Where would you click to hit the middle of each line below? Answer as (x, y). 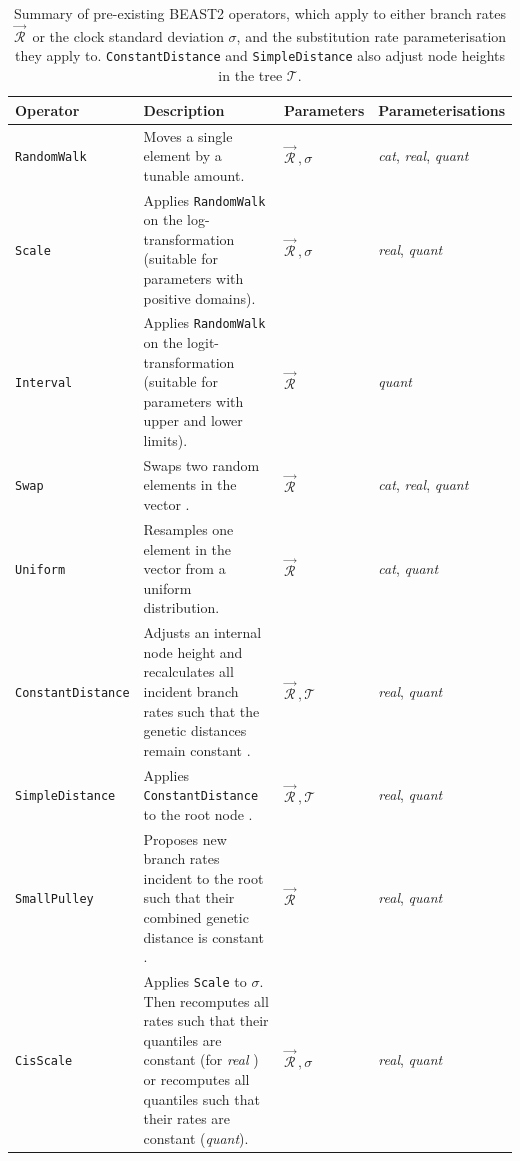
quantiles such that (201, 1098)
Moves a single (188, 135)
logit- (203, 342)
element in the (187, 548)
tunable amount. (194, 174)
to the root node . (198, 813)
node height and (193, 651)
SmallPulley (54, 899)
